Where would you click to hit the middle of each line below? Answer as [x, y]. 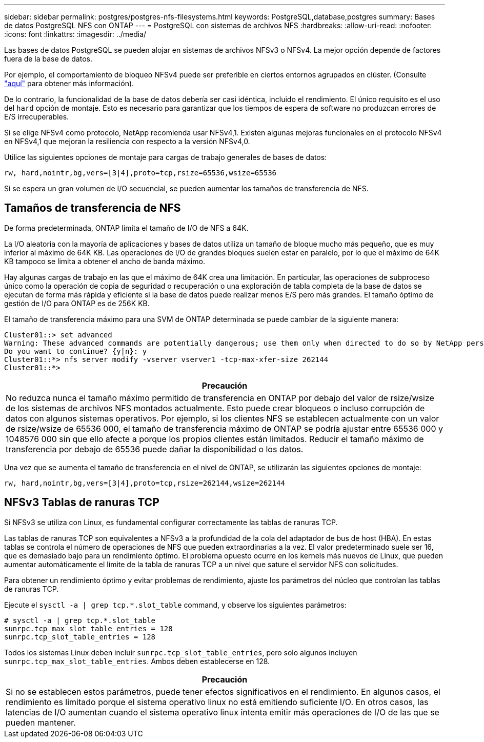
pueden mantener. [41, 722]
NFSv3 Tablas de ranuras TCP [82, 503]
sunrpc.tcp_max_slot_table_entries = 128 [88, 628]
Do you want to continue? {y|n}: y [76, 351]
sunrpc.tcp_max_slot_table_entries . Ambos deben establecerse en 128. [137, 661]
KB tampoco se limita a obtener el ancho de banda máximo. [105, 261]
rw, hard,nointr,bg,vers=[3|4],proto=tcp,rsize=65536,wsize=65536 [140, 173]
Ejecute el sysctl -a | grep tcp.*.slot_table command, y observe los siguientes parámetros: [175, 605]
